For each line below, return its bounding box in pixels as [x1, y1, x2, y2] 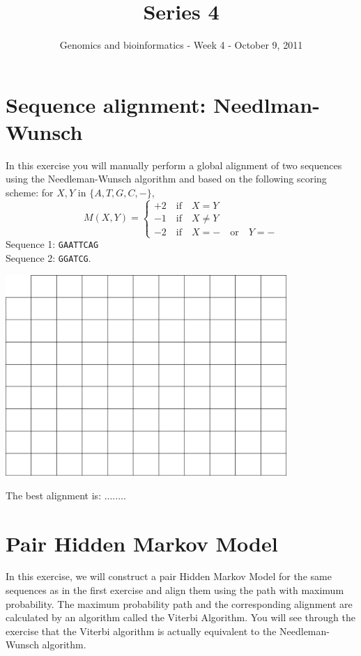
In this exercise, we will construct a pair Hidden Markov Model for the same [6, 569, 332, 584]
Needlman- [213, 90, 320, 118]
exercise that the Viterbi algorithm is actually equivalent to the [6, 623, 277, 638]
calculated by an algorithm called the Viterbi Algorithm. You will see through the [6, 610, 355, 625]
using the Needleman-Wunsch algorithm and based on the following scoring [6, 171, 327, 186]
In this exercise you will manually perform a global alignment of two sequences [6, 157, 342, 172]
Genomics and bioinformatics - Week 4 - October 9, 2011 [59, 38, 303, 52]
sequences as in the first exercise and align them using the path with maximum [6, 583, 344, 598]
